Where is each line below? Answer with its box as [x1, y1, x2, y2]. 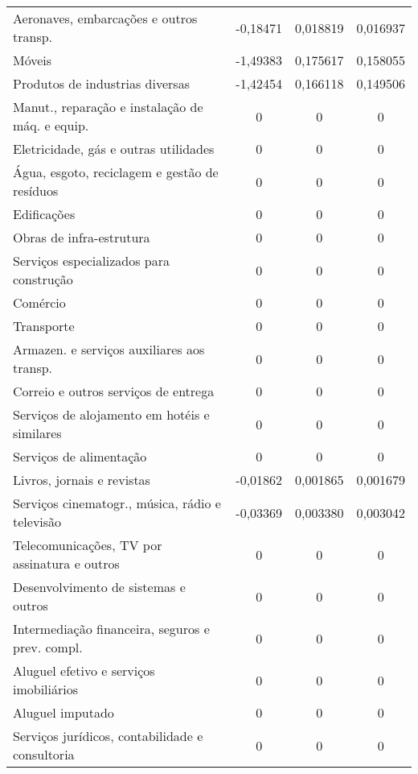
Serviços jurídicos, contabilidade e [13, 726, 203, 745]
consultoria [13, 745, 75, 764]
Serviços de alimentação [13, 447, 147, 466]
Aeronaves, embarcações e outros [13, 9, 198, 27]
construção [13, 270, 73, 288]
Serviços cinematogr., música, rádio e [13, 494, 221, 512]
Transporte [13, 317, 75, 335]
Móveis [13, 51, 52, 69]
